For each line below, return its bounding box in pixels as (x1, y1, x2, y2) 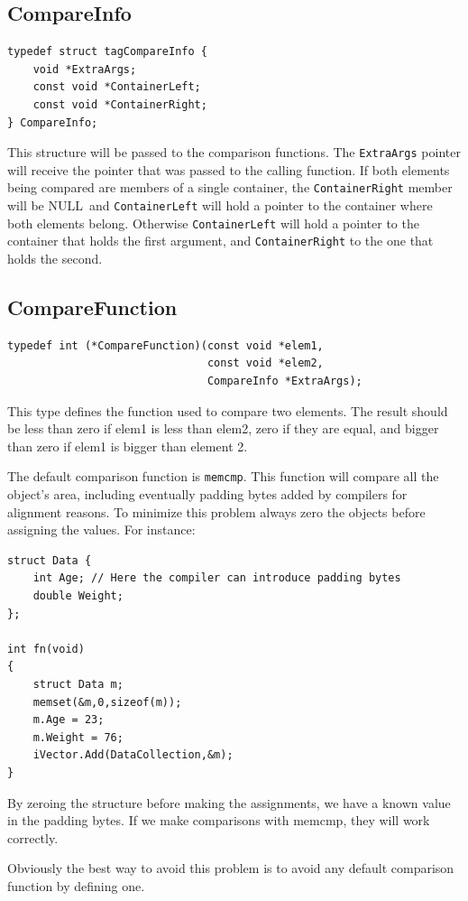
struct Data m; (32, 678, 124, 691)
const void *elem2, (206, 357, 324, 370)
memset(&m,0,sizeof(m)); (32, 695, 182, 709)
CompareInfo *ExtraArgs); (206, 375, 362, 388)
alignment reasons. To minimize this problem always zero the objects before (7, 502, 426, 521)
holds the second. (7, 249, 103, 268)
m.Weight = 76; (32, 730, 124, 744)
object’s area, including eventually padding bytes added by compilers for (7, 485, 408, 504)
